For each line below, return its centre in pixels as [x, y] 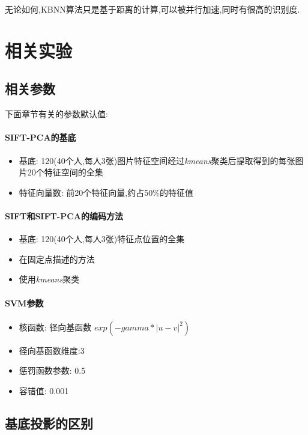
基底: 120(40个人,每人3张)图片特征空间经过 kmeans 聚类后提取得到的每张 [157, 160]
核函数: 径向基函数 [55, 327]
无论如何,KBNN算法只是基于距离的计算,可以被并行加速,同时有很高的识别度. [152, 9]
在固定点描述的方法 [57, 259]
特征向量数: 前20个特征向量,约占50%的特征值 [106, 192]
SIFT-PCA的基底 [41, 137]
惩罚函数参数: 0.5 [52, 370]
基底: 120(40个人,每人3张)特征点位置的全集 [102, 239]
